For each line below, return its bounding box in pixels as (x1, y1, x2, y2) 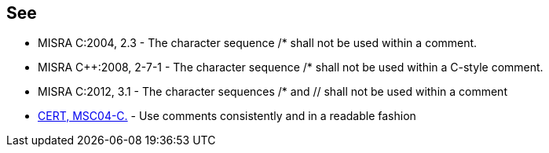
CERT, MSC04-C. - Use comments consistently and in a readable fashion (38, 109, 416, 123)
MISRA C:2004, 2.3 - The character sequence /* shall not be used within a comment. (38, 36, 478, 50)
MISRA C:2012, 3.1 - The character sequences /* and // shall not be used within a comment (38, 85, 507, 99)
